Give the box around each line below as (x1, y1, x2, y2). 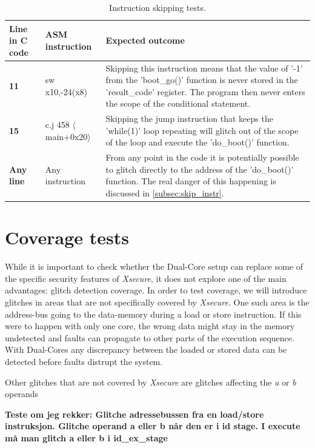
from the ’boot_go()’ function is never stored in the (105, 73, 298, 86)
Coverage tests (5, 225, 130, 250)
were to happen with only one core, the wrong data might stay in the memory (5, 319, 295, 332)
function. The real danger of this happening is (105, 175, 277, 187)
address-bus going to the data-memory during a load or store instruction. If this (5, 307, 302, 320)
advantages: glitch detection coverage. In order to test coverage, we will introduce (5, 284, 307, 296)
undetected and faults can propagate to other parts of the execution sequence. (5, 331, 294, 344)
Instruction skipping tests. (109, 1, 206, 13)
